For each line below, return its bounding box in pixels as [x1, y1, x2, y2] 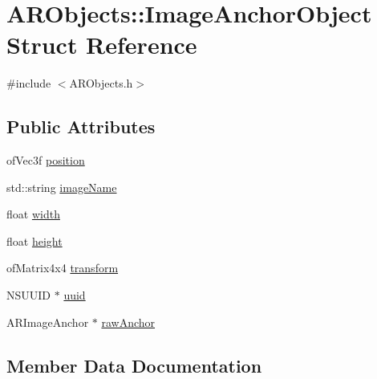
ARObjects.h [69, 75, 133, 92]
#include [6, 75, 51, 92]
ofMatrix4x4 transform [6, 259, 119, 276]
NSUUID [6, 287, 51, 304]
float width [6, 206, 60, 222]
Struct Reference [6, 28, 197, 61]
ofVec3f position [6, 152, 85, 169]
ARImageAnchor [6, 313, 89, 330]
